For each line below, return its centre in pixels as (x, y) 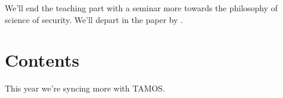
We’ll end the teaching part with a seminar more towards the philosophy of (141, 8)
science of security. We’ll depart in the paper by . (94, 19)
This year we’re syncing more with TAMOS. (85, 88)
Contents (42, 60)
